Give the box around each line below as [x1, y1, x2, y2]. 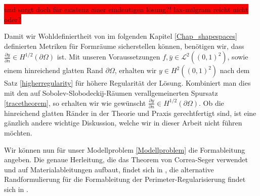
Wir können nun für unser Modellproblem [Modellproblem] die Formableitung [4, 144, 245, 155]
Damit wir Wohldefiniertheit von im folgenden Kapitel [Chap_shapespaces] [4, 31, 237, 41]
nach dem [220, 65, 250, 76]
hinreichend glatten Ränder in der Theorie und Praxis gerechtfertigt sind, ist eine [4, 107, 256, 118]
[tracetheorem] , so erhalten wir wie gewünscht [4, 97, 146, 108]
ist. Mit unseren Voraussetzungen [57, 51, 160, 62]
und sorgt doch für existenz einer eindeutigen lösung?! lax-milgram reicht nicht [4, 4, 248, 14]
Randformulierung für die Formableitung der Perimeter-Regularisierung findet [4, 174, 246, 184]
